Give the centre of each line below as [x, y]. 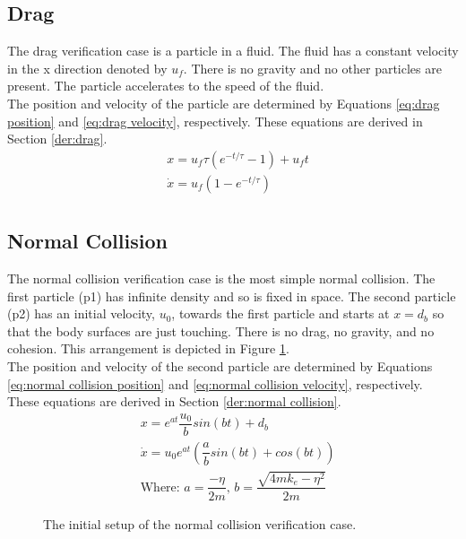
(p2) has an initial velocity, [81, 313]
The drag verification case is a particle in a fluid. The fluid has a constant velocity [233, 51]
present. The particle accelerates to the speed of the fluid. [166, 86]
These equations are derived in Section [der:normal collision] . [174, 401]
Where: [160, 487]
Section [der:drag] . [57, 139]
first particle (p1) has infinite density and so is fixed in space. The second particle [232, 296]
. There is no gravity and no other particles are [312, 68]
